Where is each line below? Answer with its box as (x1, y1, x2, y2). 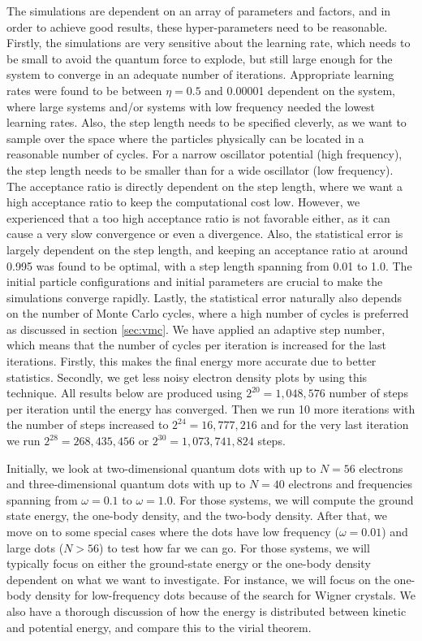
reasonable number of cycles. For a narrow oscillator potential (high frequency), (6, 145, 403, 162)
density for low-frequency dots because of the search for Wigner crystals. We (35, 587, 416, 604)
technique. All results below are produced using (6, 384, 243, 401)
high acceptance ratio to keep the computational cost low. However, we (6, 193, 360, 210)
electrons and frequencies (288, 475, 413, 492)
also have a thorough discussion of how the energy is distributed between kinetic (6, 602, 407, 619)
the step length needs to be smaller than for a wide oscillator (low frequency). (6, 161, 394, 178)
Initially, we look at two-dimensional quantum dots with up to (6, 459, 316, 476)
